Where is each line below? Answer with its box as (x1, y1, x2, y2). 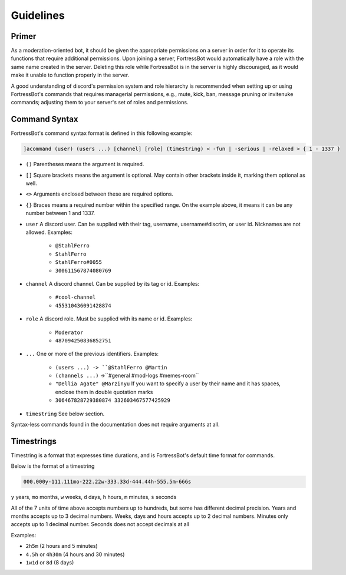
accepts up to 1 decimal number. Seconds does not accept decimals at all (11, 521, 190, 528)
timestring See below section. (25, 410, 105, 417)
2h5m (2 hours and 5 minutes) (25, 543, 98, 550)
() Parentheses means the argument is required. (25, 161, 144, 168)
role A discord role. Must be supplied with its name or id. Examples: (25, 315, 193, 322)
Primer (11, 31, 37, 41)
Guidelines (11, 9, 65, 22)
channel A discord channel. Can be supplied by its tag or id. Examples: (25, 280, 200, 287)
